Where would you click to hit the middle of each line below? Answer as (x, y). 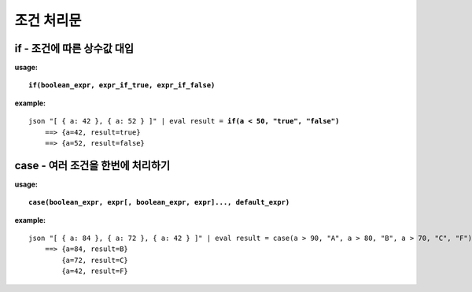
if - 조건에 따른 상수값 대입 (74, 48)
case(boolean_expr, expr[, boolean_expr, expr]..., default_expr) (159, 202)
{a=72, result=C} (95, 260)
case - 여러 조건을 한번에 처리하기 (92, 165)
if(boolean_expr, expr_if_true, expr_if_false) (122, 85)
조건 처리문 (48, 20)
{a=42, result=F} (95, 271)
